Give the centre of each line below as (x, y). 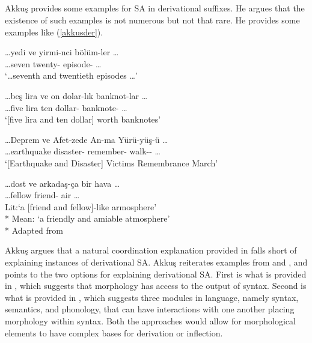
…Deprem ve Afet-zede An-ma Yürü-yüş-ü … (87, 139)
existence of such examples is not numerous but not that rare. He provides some (152, 20)
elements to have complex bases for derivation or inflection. (114, 332)
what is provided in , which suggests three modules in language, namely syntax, (152, 297)
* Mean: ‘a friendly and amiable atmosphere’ (87, 218)
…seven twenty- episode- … (53, 63)
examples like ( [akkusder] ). (54, 32)
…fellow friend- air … (42, 195)
